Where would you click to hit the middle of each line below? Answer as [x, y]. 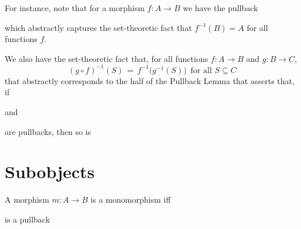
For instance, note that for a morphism [75, 8]
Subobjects [50, 171]
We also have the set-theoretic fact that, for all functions [107, 58]
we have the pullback [220, 8]
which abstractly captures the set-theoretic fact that [98, 27]
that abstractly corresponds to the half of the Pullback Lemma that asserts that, [150, 80]
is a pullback [28, 219]
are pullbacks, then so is [48, 131]
